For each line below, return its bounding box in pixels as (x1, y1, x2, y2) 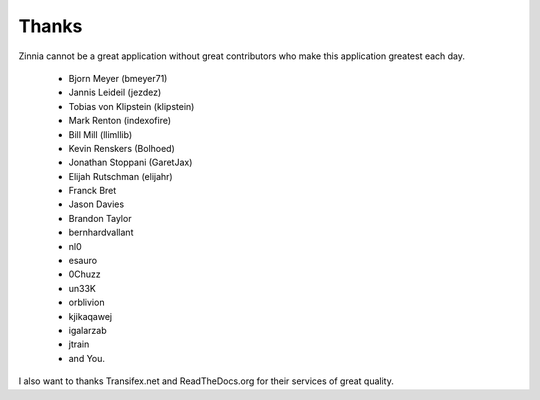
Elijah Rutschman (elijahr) (68, 170, 174, 182)
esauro (68, 255, 98, 267)
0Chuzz (68, 268, 102, 280)
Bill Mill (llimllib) (68, 128, 133, 140)
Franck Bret (68, 185, 117, 197)
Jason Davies (68, 198, 125, 210)
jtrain (68, 338, 90, 350)
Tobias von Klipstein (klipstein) (68, 100, 195, 112)
